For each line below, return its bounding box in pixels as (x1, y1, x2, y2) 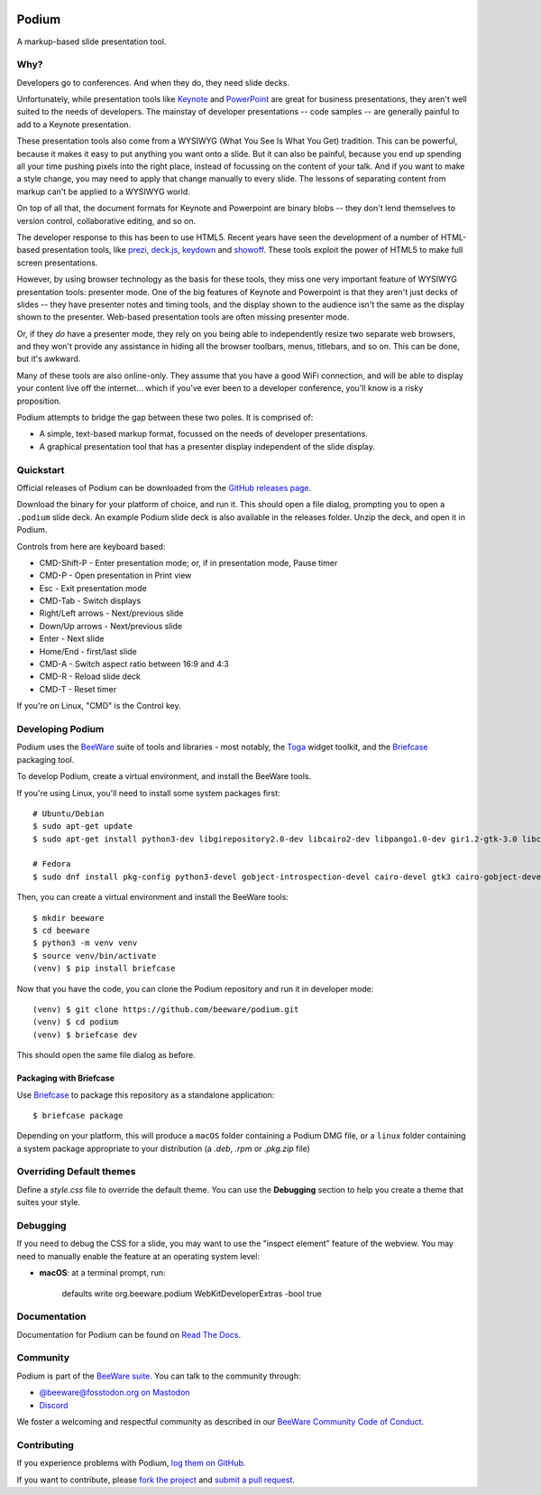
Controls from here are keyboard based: (16, 541, 166, 552)
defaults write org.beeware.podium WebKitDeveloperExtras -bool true (61, 1287, 322, 1299)
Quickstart (16, 463, 65, 476)
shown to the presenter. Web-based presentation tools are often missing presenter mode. (16, 311, 350, 322)
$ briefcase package (32, 1110, 124, 1120)
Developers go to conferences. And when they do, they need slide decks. (16, 77, 290, 88)
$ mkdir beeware (32, 913, 105, 923)
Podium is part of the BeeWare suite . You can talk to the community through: (16, 1370, 301, 1381)
